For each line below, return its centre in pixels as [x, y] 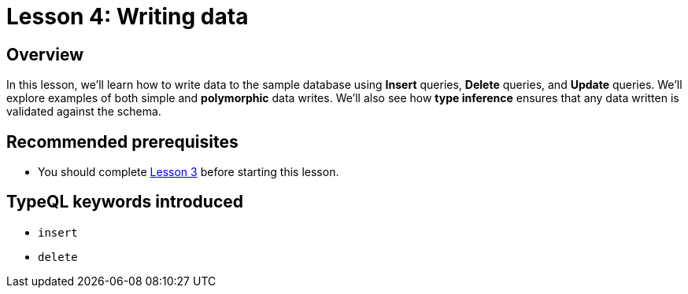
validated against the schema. [84, 112]
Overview [45, 54]
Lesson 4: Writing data [128, 17]
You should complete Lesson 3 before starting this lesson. [189, 172]
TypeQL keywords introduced [125, 202]
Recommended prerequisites [122, 141]
